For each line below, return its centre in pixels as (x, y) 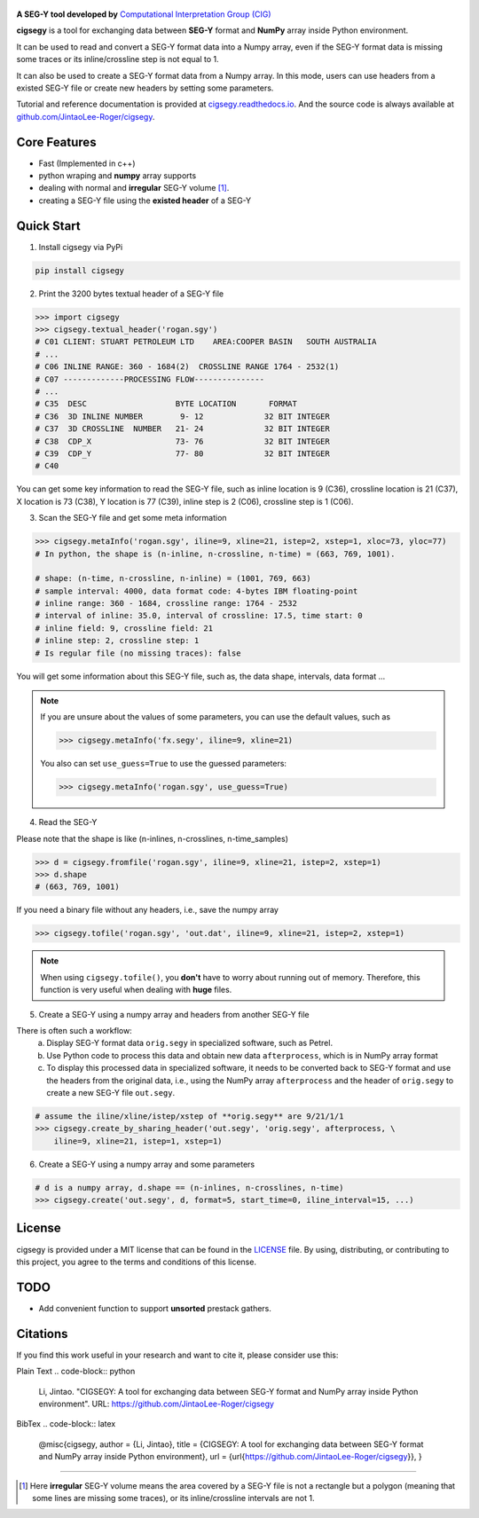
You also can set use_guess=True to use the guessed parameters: (164, 764)
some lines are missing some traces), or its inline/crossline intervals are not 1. (173, 1498)
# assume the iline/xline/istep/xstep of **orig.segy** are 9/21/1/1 (189, 1116)
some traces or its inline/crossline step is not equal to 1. (118, 59)
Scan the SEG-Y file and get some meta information (133, 518)
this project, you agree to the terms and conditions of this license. (137, 1262)
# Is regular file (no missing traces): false (138, 653)
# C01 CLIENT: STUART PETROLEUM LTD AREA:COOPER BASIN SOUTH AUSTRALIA (206, 342)
